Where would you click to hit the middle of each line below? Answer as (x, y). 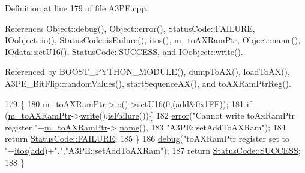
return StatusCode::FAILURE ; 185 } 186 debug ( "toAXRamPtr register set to (147, 139)
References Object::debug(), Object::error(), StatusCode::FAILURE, (130, 28)
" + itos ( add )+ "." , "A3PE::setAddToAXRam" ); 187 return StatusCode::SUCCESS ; (153, 150)
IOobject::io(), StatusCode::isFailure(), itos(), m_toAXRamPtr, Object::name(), (153, 40)
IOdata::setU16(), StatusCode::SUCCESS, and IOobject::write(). (124, 51)
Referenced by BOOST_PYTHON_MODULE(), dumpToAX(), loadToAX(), (147, 72)
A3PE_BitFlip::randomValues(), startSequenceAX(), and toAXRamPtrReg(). (148, 83)
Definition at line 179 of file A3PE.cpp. (77, 8)
